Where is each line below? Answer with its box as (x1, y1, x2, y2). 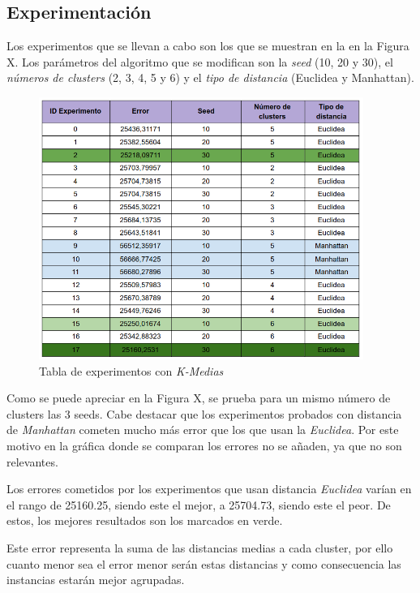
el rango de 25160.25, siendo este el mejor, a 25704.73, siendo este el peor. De (6, 496, 391, 513)
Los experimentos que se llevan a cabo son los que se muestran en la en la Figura (6, 37, 409, 54)
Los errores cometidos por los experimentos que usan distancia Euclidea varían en (6, 480, 412, 497)
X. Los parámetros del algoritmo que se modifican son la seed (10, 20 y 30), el (6, 53, 393, 70)
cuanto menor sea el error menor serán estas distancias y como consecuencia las (6, 555, 401, 572)
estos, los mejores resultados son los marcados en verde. (6, 512, 283, 529)
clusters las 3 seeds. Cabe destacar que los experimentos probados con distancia (6, 405, 402, 422)
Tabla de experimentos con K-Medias (39, 362, 224, 379)
